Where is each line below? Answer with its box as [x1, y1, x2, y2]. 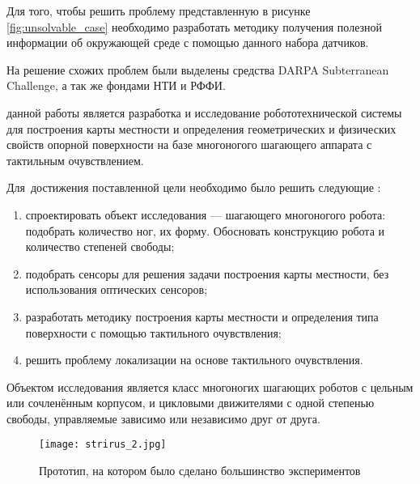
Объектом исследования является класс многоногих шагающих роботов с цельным [6, 378, 414, 395]
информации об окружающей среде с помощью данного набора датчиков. [6, 34, 369, 51]
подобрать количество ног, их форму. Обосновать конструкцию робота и [25, 222, 384, 239]
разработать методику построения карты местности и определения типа [25, 308, 379, 325]
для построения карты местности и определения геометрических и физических [6, 120, 397, 137]
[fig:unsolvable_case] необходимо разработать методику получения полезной [6, 18, 383, 35]
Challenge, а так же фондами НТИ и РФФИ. [6, 77, 226, 94]
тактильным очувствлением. [6, 151, 144, 168]
